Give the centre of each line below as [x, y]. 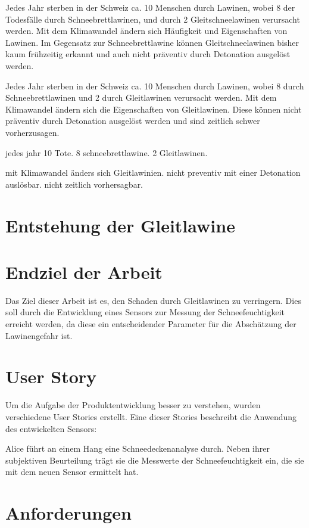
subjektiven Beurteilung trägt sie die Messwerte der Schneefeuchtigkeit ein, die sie [155, 460]
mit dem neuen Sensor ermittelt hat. [72, 472]
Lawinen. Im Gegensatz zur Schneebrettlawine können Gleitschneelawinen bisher [152, 42]
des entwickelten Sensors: [51, 428]
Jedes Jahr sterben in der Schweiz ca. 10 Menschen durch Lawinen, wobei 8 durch [155, 86]
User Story [51, 376]
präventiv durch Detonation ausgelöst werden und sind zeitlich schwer [133, 121]
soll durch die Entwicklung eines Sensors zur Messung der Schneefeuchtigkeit [145, 312]
